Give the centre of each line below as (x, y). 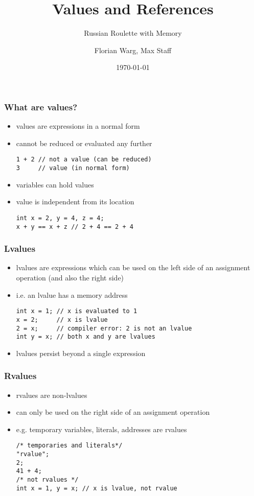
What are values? (41, 107)
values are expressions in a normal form (78, 126)
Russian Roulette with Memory (133, 33)
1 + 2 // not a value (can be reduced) (84, 160)
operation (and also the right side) (70, 278)
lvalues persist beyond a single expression (81, 353)
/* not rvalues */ (47, 480)
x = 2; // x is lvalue (62, 320)
